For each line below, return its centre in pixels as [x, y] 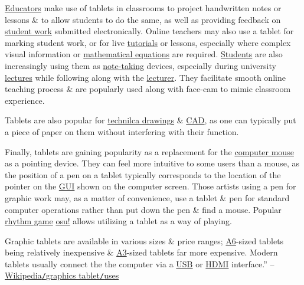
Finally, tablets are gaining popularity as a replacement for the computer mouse [149, 151]
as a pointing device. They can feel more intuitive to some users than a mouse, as [152, 163]
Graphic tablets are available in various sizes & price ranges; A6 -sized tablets [144, 240]
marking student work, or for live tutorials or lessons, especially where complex [148, 42]
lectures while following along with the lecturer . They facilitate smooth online [145, 77]
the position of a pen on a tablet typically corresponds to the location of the [143, 174]
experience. [25, 100]
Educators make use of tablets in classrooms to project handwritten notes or [143, 8]
